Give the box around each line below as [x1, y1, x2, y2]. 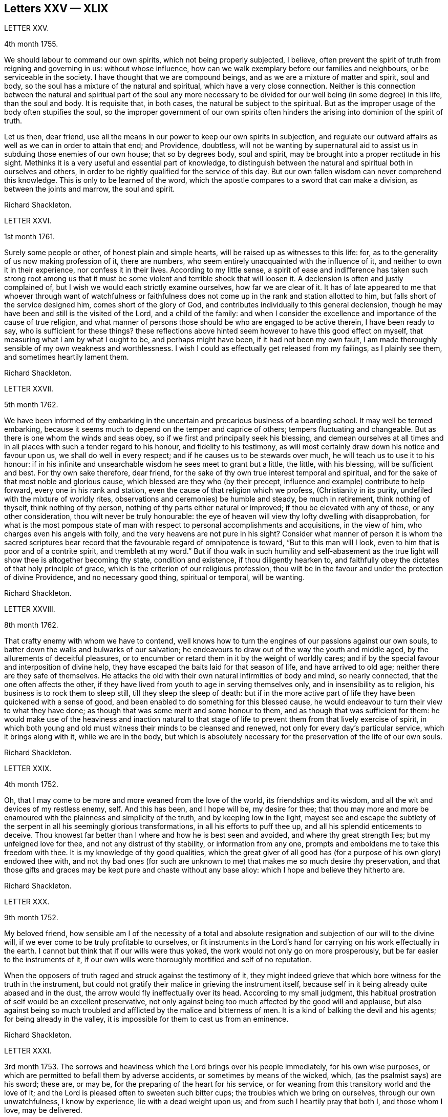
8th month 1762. [4, 620, 58, 630]
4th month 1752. [4, 780, 58, 789]
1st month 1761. [4, 232, 55, 241]
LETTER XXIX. [4, 764, 52, 773]
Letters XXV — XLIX [4, 2, 109, 15]
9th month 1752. [4, 913, 58, 922]
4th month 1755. [4, 39, 58, 49]
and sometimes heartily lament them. [4, 353, 129, 362]
